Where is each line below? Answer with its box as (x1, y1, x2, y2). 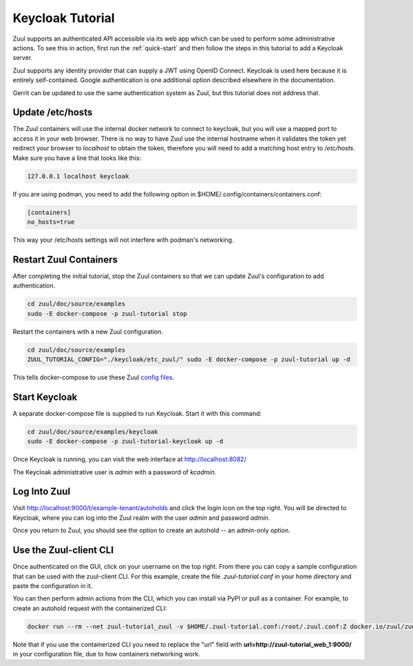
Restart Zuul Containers (12, 254, 118, 265)
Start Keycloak (12, 391, 78, 403)
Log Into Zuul (12, 486, 71, 498)
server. (12, 54, 33, 62)
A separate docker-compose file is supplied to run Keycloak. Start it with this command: (12, 409, 262, 417)
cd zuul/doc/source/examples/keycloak (27, 427, 158, 436)
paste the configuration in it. (12, 581, 93, 589)
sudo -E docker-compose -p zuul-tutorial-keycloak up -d (27, 438, 224, 445)
